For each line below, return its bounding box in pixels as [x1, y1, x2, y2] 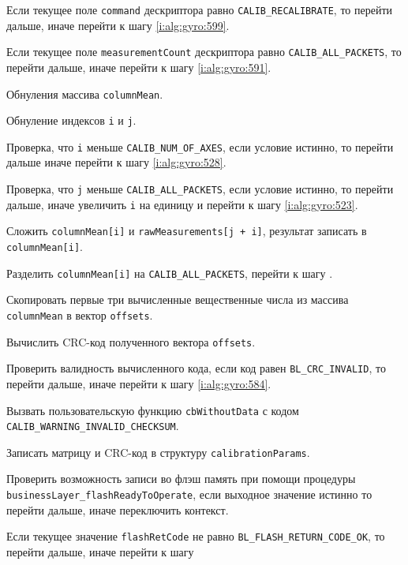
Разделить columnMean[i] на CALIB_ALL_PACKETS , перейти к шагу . [6, 264, 333, 281]
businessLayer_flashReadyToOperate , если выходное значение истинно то [6, 486, 372, 503]
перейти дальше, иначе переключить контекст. [6, 501, 229, 518]
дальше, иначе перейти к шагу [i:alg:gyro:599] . [6, 17, 230, 33]
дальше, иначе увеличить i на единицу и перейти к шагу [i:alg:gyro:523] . [6, 196, 358, 212]
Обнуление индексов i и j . [6, 112, 137, 129]
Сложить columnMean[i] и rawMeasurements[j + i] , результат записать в [6, 223, 367, 239]
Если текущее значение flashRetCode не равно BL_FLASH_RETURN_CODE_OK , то [6, 528, 385, 544]
